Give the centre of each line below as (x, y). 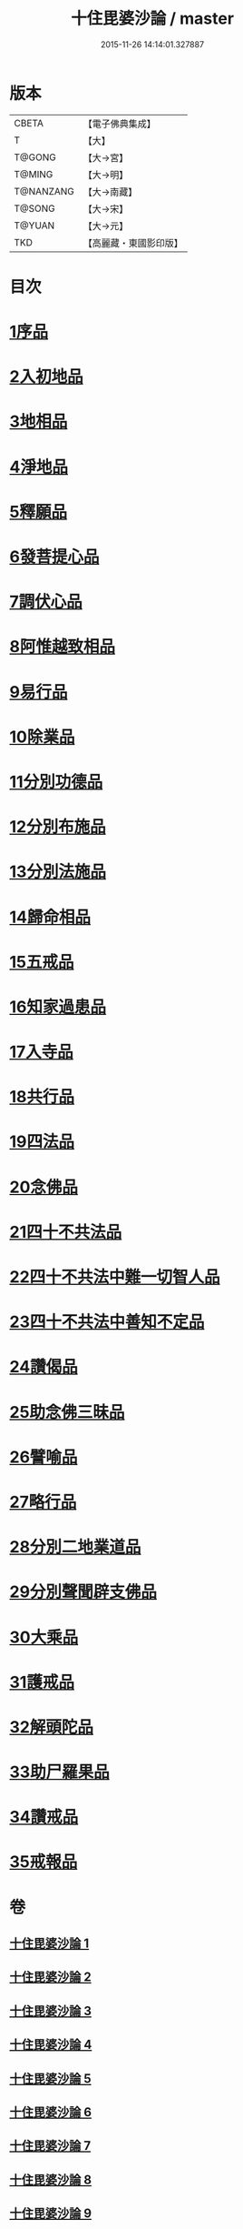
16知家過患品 (58, 1007)
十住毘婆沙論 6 (51, 2112)
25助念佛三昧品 (67, 1412)
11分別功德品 (56, 782)
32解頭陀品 (51, 1727)
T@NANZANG (44, 191)
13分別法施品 (58, 872)
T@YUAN (34, 226)
